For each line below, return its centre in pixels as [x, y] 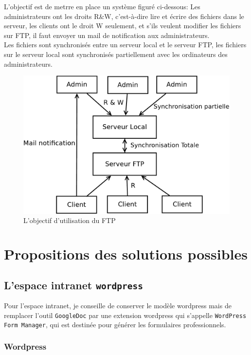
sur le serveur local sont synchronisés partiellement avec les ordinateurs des [116, 54]
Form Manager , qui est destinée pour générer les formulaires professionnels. [115, 325]
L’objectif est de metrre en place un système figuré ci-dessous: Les [102, 6]
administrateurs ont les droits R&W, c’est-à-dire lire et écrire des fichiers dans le [124, 16]
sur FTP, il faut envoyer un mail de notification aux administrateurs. [107, 35]
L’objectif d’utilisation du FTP [70, 220]
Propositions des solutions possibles [126, 254]
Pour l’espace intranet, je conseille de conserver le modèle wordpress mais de [118, 306]
